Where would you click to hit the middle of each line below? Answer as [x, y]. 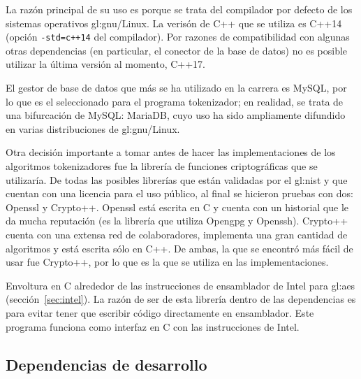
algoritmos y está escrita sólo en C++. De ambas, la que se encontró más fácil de [179, 248]
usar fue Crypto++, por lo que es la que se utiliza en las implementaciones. [167, 262]
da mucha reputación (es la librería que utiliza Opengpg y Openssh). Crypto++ [177, 221]
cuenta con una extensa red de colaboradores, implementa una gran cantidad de [177, 234]
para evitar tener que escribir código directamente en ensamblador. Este [160, 312]
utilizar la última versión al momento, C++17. [105, 64]
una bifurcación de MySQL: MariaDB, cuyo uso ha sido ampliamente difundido [176, 115]
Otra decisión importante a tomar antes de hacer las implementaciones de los [171, 152]
